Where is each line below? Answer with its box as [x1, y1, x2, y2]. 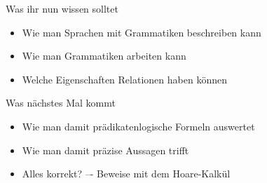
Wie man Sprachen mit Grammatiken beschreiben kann [22, 25, 261, 39]
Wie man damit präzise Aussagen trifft [22, 142, 189, 157]
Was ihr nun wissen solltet [6, 1, 118, 15]
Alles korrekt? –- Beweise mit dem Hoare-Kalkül [22, 166, 231, 181]
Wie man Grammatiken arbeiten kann [22, 48, 186, 63]
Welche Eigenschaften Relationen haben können [22, 72, 227, 86]
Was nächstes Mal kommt [6, 95, 116, 110]
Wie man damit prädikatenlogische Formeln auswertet [22, 118, 255, 133]
